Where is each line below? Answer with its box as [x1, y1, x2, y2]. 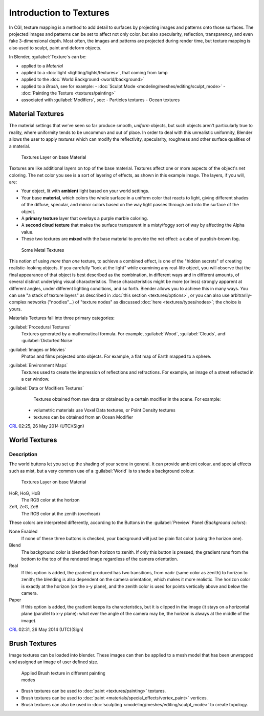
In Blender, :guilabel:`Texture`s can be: [9, 54, 87, 60]
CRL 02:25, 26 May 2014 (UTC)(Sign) [9, 423, 85, 429]
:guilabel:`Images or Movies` [9, 347, 66, 352]
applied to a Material [21, 63, 63, 68]
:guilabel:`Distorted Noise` [21, 338, 74, 344]
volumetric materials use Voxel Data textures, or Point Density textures [33, 407, 176, 413]
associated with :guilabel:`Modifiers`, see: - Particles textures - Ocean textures [21, 97, 180, 103]
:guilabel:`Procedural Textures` [9, 324, 71, 330]
